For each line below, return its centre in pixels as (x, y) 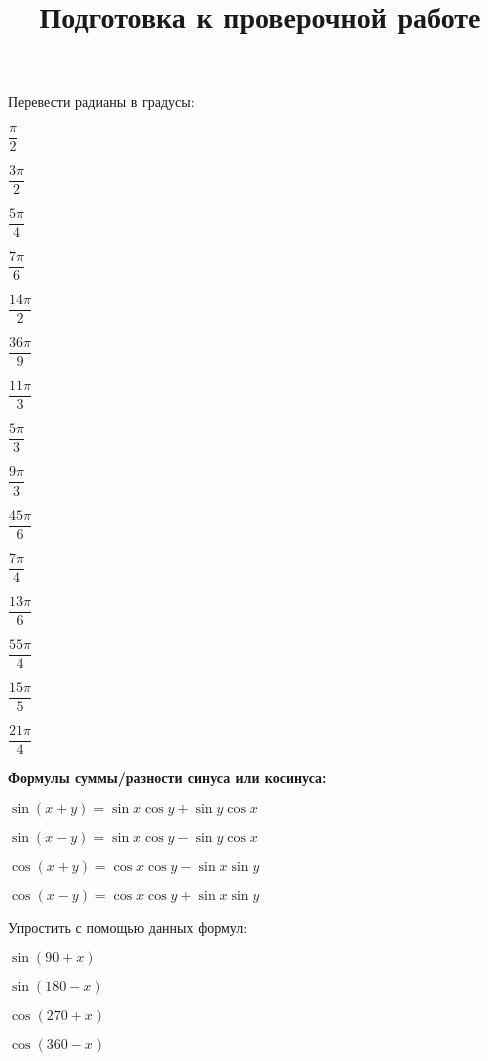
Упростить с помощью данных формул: (128, 926)
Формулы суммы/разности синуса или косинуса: (167, 776)
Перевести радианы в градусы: (101, 101)
